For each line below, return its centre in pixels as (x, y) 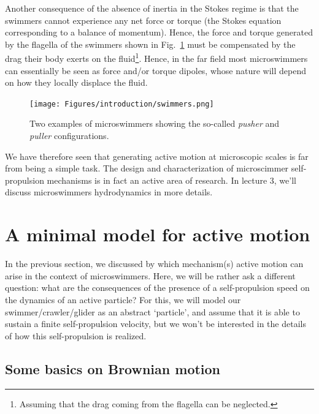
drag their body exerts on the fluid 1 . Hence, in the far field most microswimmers (156, 58)
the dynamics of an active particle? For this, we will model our (123, 299)
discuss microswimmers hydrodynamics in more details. (109, 192)
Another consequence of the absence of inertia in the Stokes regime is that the (152, 8)
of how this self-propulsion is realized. (76, 335)
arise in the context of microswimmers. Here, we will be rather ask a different (150, 275)
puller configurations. (69, 136)
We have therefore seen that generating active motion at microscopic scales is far (157, 156)
